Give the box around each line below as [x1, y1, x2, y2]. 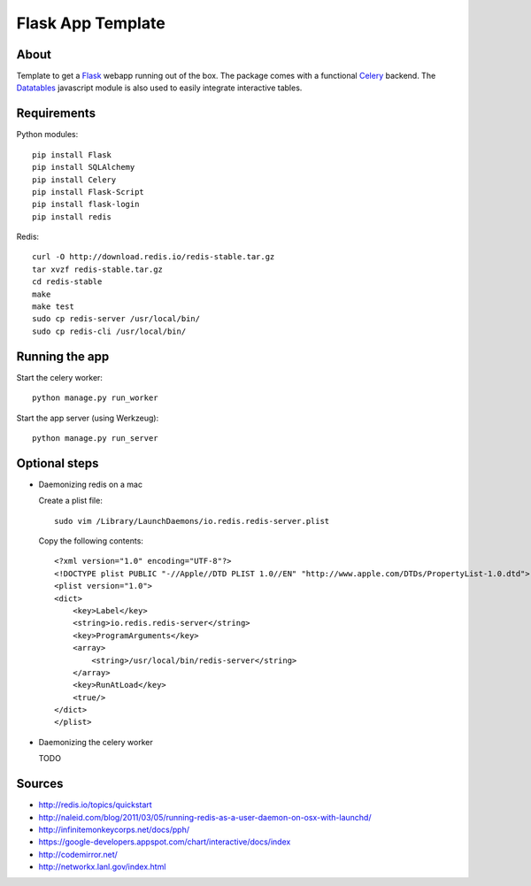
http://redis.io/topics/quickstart [38, 799, 152, 810]
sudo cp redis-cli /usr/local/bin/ [32, 326, 187, 336]
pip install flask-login [32, 199, 140, 210]
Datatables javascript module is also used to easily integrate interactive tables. [16, 82, 303, 93]
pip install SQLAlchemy [32, 162, 135, 173]
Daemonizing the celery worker [38, 736, 154, 747]
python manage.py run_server [32, 433, 158, 443]
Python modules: [16, 129, 79, 140]
